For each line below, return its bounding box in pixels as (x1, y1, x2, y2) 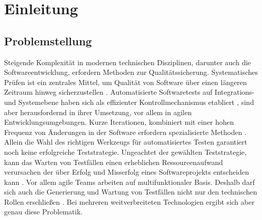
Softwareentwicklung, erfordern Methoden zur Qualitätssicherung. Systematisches (4, 67, 258, 77)
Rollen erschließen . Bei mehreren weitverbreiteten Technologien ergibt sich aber (4, 196, 255, 207)
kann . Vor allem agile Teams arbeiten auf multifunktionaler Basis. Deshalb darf (4, 176, 255, 187)
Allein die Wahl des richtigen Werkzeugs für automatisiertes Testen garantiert (4, 136, 248, 147)
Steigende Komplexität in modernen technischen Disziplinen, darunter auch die (4, 57, 251, 67)
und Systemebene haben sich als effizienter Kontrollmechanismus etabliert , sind (4, 96, 254, 107)
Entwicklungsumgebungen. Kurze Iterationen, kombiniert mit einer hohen (4, 117, 234, 127)
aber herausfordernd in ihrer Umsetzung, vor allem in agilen (4, 106, 192, 117)
